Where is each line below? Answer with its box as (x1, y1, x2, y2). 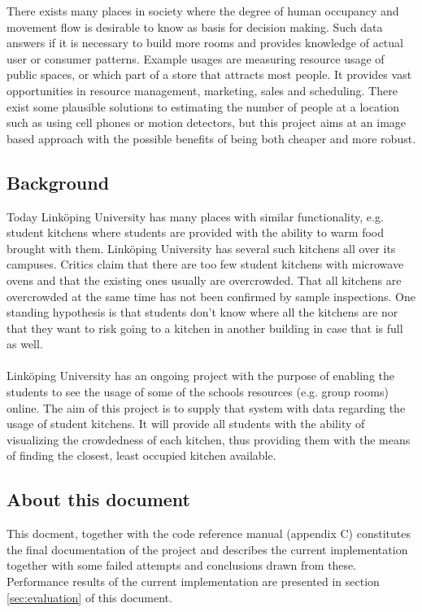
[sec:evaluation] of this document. (7, 588, 172, 605)
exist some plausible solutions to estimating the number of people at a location (7, 98, 400, 115)
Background (7, 169, 110, 195)
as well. (7, 335, 43, 352)
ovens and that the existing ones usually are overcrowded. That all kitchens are (7, 271, 402, 288)
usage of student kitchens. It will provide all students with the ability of (7, 415, 365, 432)
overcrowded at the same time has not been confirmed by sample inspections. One (7, 287, 415, 304)
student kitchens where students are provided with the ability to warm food (7, 224, 385, 241)
